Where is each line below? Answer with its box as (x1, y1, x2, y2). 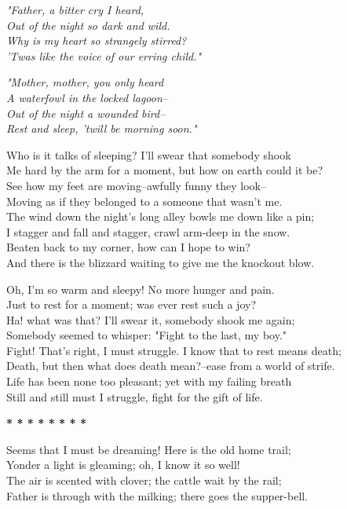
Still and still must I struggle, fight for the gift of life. (6, 388, 263, 405)
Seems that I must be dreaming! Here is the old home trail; (6, 441, 291, 457)
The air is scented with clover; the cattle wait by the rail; (6, 472, 282, 489)
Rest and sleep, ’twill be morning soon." (6, 120, 197, 137)
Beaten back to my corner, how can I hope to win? (6, 239, 250, 255)
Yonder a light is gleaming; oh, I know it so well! (6, 456, 240, 473)
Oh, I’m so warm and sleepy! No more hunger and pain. (6, 280, 275, 297)
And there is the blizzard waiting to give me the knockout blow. (6, 254, 315, 270)
